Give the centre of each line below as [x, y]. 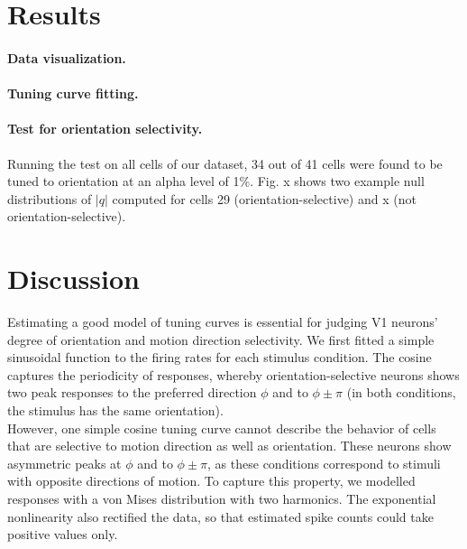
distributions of [50, 198]
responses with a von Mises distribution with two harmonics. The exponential [222, 498]
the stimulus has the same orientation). [115, 410]
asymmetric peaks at [64, 463]
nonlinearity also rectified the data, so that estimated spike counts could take [220, 516]
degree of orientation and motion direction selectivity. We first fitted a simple [221, 339]
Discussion [73, 279]
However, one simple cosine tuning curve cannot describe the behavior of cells [222, 428]
